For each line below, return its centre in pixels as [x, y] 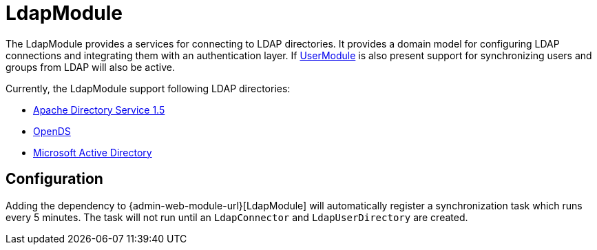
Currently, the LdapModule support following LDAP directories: [148, 88]
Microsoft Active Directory [93, 152]
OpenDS [52, 131]
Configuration [54, 179]
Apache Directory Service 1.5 [99, 110]
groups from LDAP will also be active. [90, 67]
